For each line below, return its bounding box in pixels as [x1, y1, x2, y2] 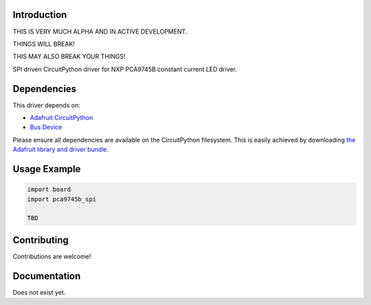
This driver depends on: [12, 101, 80, 109]
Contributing [12, 234, 69, 246]
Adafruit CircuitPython [30, 113, 93, 121]
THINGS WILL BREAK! [12, 40, 76, 48]
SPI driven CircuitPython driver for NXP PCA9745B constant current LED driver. [12, 65, 237, 73]
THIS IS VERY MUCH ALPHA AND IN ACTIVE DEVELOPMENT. [12, 27, 188, 36]
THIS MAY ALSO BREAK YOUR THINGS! [12, 52, 126, 61]
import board [27, 186, 71, 193]
